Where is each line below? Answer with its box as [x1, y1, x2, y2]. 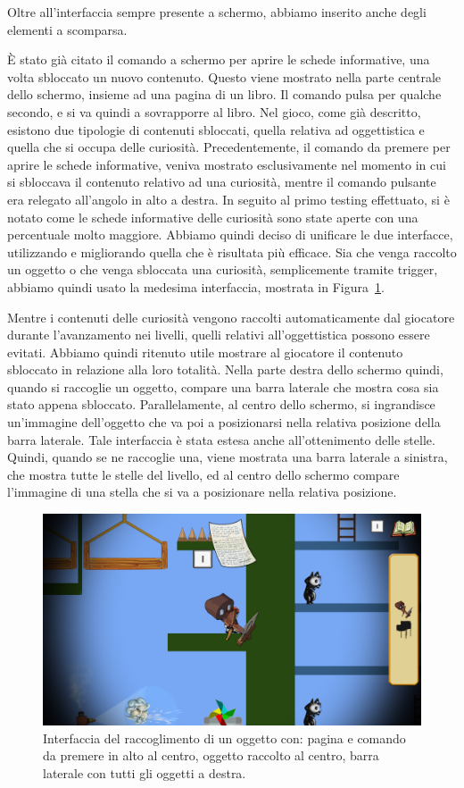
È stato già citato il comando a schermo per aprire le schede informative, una [7, 50, 430, 69]
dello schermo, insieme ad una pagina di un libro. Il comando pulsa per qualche [7, 85, 442, 104]
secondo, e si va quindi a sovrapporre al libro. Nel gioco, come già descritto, [7, 102, 421, 121]
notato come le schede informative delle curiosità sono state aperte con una [7, 207, 418, 226]
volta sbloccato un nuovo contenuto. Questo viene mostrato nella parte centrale [7, 67, 442, 86]
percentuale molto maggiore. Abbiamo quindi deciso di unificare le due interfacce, [7, 225, 453, 244]
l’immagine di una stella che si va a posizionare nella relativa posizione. [7, 482, 397, 501]
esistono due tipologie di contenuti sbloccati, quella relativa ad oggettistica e [7, 120, 425, 138]
